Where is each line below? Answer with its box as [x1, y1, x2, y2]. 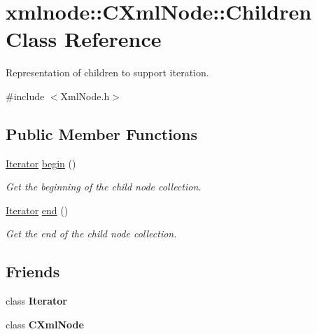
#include [6, 88, 45, 103]
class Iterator [6, 293, 67, 308]
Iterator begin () [6, 155, 76, 170]
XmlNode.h [60, 88, 110, 103]
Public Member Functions [6, 123, 197, 144]
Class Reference [6, 25, 162, 53]
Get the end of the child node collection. [6, 226, 177, 241]
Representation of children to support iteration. [6, 65, 209, 80]
